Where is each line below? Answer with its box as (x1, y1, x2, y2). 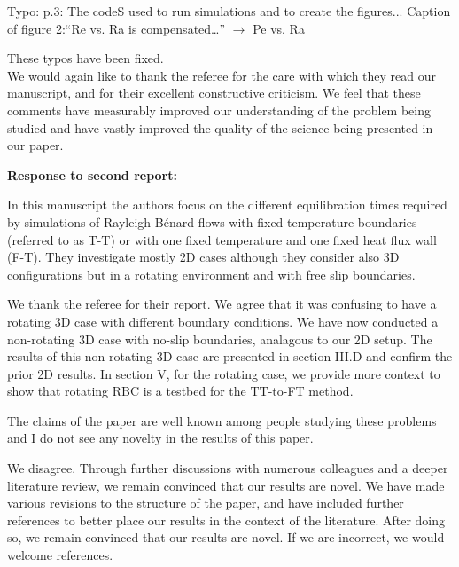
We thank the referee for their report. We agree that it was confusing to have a (7, 295, 437, 313)
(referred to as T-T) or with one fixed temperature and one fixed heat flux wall (7, 230, 437, 248)
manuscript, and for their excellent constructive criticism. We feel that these (7, 83, 421, 102)
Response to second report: (7, 165, 177, 184)
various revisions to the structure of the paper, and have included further (7, 493, 404, 512)
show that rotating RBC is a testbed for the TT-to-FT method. (7, 382, 354, 400)
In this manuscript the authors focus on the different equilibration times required (7, 195, 447, 214)
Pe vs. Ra (253, 19, 305, 37)
